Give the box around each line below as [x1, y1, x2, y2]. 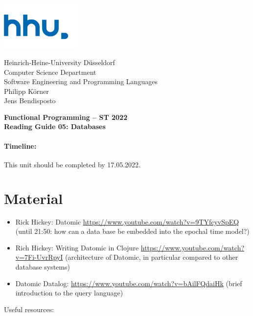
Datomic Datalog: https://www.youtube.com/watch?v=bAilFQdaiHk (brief [15, 278, 242, 288]
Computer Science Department [4, 67, 96, 77]
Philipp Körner [4, 86, 49, 96]
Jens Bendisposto [4, 95, 56, 106]
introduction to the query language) [15, 288, 123, 298]
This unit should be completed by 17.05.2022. [4, 159, 141, 169]
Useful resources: [4, 304, 54, 314]
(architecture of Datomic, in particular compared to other [65, 252, 238, 262]
